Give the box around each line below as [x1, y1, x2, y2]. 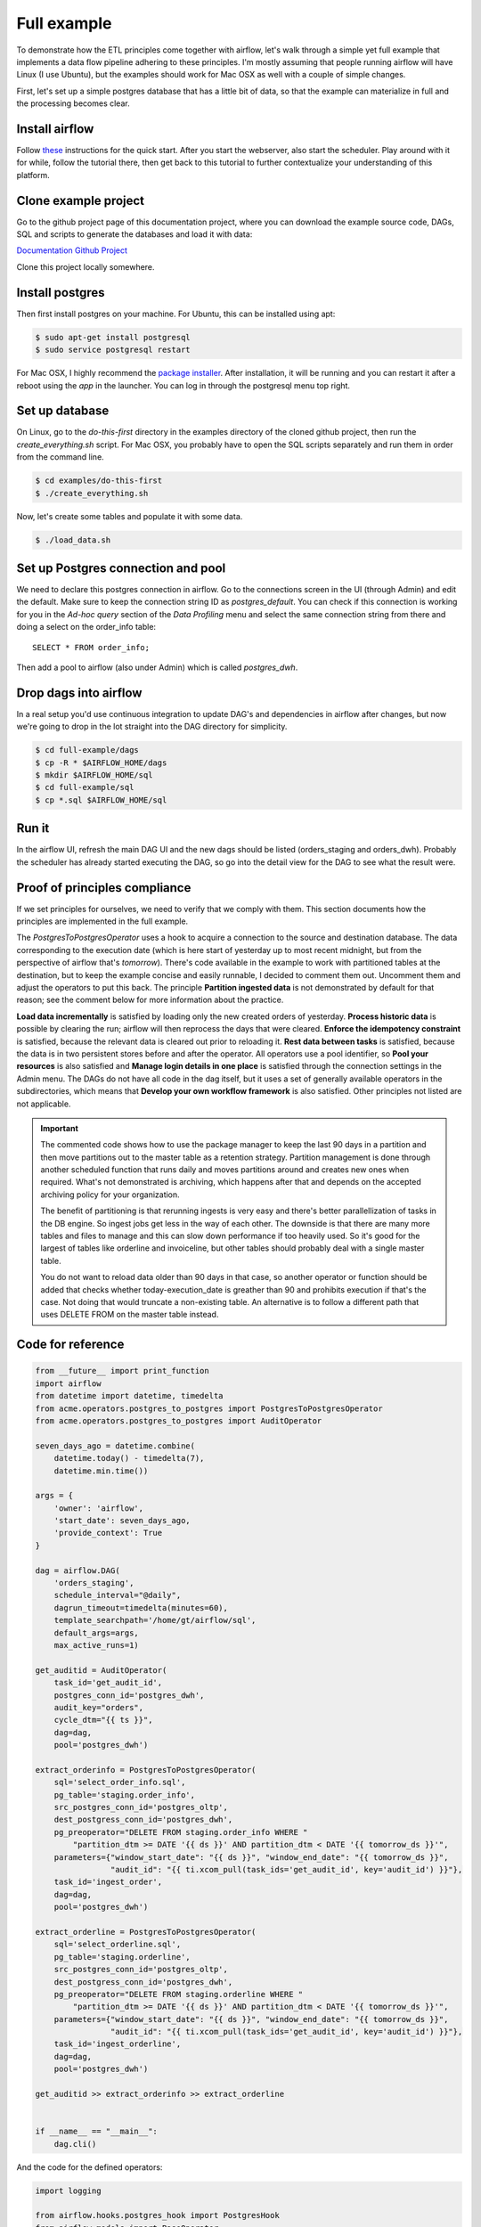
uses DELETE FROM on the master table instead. [40, 1309, 219, 1320]
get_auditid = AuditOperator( [35, 1665, 167, 1675]
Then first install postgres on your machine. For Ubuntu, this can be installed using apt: [16, 308, 336, 319]
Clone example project [16, 192, 145, 208]
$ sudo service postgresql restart [35, 345, 191, 355]
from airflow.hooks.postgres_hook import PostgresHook [35, 2210, 280, 2221]
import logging [35, 2185, 102, 2196]
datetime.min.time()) [53, 1465, 149, 1476]
